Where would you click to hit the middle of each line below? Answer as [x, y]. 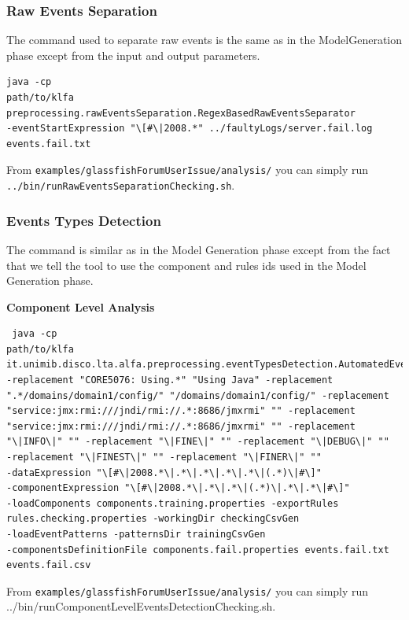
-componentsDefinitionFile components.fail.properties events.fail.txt [198, 550]
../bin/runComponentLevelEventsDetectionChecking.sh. [141, 606]
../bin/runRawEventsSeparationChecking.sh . [121, 185]
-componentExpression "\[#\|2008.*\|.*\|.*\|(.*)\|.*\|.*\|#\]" [178, 488]
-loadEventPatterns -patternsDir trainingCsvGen [136, 534]
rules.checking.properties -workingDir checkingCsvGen [153, 519]
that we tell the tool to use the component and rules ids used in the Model [186, 265]
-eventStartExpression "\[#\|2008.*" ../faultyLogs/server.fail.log [190, 129]
